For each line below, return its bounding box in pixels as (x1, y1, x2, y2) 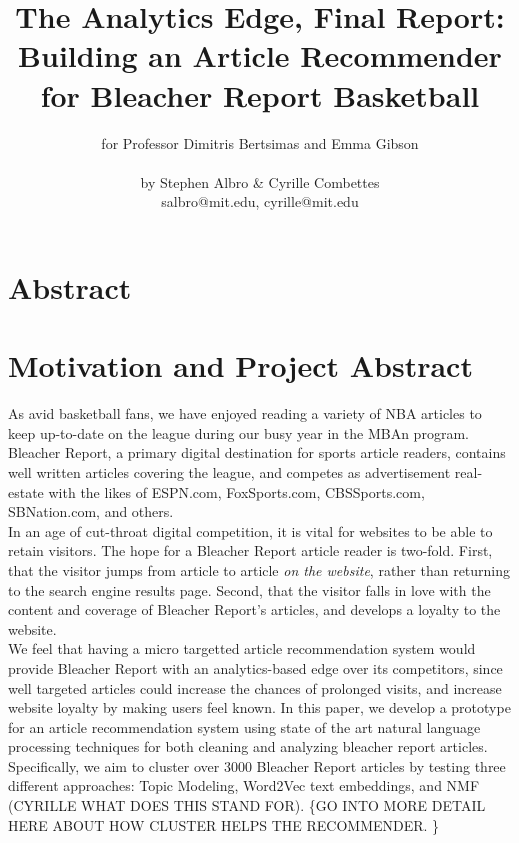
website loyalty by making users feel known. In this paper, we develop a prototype (8, 697, 511, 718)
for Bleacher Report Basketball (40, 74, 480, 115)
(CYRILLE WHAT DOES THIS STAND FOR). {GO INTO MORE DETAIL (8, 795, 486, 816)
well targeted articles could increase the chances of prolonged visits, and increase (8, 677, 502, 698)
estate (8, 481, 44, 502)
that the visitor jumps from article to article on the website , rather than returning (8, 559, 511, 580)
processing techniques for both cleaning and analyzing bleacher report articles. (8, 736, 488, 757)
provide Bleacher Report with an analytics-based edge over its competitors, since (8, 657, 503, 678)
